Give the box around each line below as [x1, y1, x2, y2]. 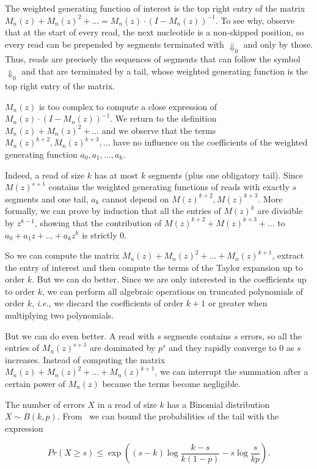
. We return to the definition [110, 112, 217, 125]
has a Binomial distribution [167, 397, 270, 410]
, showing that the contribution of [34, 216, 162, 229]
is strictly [82, 228, 117, 241]
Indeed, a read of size [5, 168, 84, 181]
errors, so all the [241, 329, 302, 342]
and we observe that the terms [101, 124, 216, 136]
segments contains [164, 329, 231, 342]
